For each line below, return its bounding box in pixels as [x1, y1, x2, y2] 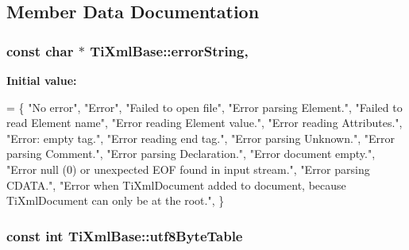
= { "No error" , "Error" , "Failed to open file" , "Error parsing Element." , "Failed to [6, 98, 403, 115]
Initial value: [6, 72, 77, 88]
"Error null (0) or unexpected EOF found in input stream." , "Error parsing [6, 160, 370, 177]
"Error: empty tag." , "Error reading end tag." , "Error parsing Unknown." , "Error [6, 129, 395, 146]
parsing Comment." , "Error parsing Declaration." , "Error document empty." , [6, 145, 376, 162]
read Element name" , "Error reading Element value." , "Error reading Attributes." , [6, 114, 403, 131]
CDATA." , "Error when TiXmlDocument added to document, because [6, 176, 346, 193]
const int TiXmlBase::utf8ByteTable [6, 225, 243, 245]
